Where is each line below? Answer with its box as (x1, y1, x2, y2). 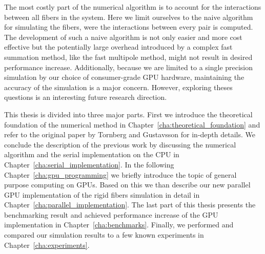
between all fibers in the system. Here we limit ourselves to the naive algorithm (4, 11, 253, 22)
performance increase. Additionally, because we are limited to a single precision (4, 61, 253, 72)
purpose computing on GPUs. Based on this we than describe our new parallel (4, 179, 251, 190)
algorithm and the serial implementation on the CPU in (4, 149, 179, 160)
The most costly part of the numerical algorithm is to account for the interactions (4, 2, 261, 12)
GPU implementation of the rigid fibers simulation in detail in (4, 189, 200, 200)
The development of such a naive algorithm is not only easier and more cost (4, 31, 242, 42)
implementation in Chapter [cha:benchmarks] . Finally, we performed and (4, 219, 234, 230)
